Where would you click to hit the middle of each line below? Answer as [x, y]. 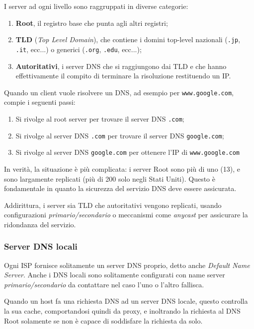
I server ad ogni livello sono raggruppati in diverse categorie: [96, 6]
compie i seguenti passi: [40, 102]
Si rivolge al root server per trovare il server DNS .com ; [100, 118]
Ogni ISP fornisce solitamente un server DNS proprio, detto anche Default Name [127, 265]
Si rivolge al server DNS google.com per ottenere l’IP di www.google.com [127, 152]
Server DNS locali [41, 246]
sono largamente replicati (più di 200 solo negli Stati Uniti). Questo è [110, 178]
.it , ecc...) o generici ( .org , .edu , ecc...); [79, 49]
